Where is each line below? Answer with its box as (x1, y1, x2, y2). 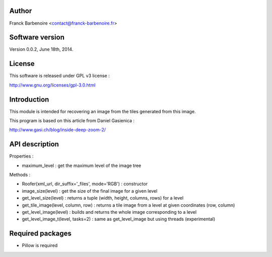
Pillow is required (22, 242, 58, 248)
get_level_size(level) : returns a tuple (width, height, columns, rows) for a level (22, 195, 184, 201)
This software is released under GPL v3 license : (9, 73, 110, 79)
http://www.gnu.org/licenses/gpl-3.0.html (9, 82, 96, 88)
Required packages (9, 229, 72, 238)
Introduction (9, 95, 49, 104)
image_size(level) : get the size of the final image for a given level (22, 188, 158, 194)
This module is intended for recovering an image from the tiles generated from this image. (9, 108, 196, 114)
